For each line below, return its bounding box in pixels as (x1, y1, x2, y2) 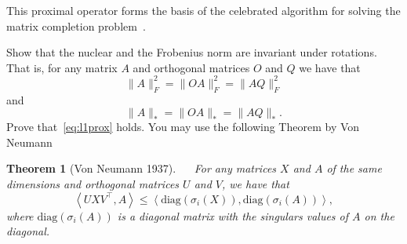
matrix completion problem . (6, 17, 146, 34)
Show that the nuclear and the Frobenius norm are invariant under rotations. (6, 44, 377, 60)
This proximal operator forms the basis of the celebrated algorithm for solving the (6, 2, 401, 18)
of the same (326, 160, 382, 177)
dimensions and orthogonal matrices (6, 176, 180, 192)
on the (364, 207, 394, 224)
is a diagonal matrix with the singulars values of (117, 207, 349, 224)
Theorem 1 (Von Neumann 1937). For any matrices (6, 160, 277, 177)
